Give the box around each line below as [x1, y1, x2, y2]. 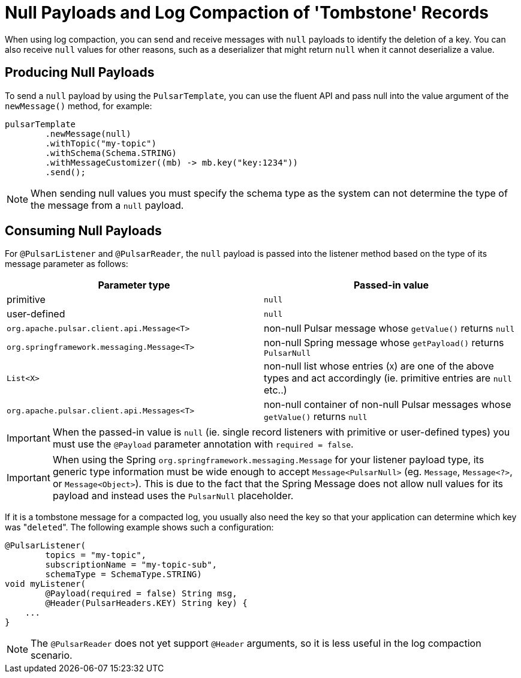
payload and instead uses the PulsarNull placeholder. [52, 490, 294, 502]
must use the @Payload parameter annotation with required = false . [52, 438, 354, 451]
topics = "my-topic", [45, 550, 147, 560]
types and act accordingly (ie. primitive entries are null [264, 372, 512, 385]
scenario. [31, 649, 73, 662]
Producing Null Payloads [5, 65, 155, 80]
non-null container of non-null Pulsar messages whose [264, 398, 511, 411]
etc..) [264, 384, 287, 397]
